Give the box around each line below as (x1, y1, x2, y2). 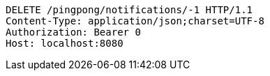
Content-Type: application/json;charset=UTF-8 (6, 15, 264, 26)
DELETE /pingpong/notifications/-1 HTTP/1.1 (6, 4, 253, 15)
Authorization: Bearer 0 (6, 26, 141, 38)
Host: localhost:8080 (6, 38, 123, 49)
